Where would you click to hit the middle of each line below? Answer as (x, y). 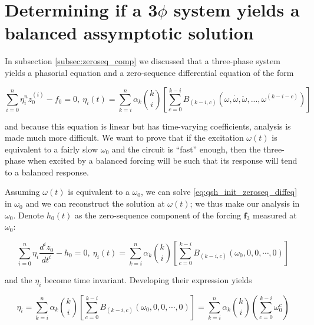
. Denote (29, 215)
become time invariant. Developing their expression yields (148, 279)
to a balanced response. (47, 172)
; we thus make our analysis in (245, 203)
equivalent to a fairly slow (52, 149)
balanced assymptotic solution (129, 33)
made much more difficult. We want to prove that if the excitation (124, 137)
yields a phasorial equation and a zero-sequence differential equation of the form (149, 72)
